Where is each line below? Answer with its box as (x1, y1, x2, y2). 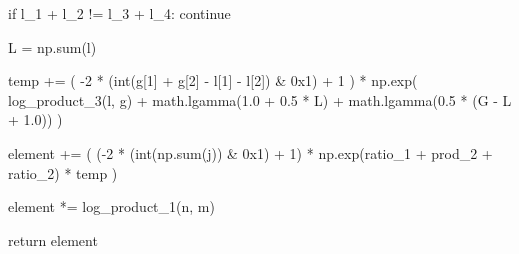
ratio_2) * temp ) (8, 162, 118, 183)
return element (8, 229, 98, 250)
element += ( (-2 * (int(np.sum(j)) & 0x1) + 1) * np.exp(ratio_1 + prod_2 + (8, 142, 493, 163)
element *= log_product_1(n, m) (8, 196, 215, 217)
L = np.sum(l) (8, 36, 97, 57)
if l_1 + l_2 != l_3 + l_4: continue (8, 3, 231, 23)
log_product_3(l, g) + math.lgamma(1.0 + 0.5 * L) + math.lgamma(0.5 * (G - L (8, 89, 512, 110)
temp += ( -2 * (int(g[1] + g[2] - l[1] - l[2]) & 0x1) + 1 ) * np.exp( (8, 70, 418, 91)
